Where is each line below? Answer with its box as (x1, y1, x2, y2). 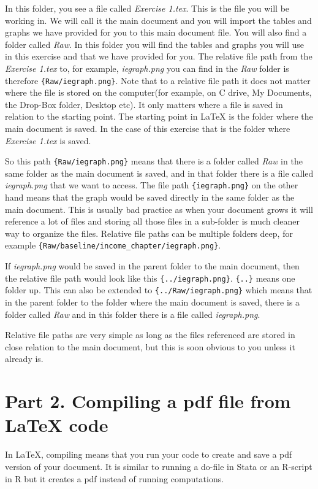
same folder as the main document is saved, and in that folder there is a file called (5, 166, 314, 179)
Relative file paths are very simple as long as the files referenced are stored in (5, 328, 295, 341)
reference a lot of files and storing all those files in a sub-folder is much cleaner (5, 215, 300, 228)
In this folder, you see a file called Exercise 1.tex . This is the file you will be (5, 2, 290, 14)
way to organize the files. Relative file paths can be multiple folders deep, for (5, 226, 293, 239)
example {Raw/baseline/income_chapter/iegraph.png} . (5, 239, 221, 252)
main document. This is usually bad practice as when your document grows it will (5, 202, 313, 215)
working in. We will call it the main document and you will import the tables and (5, 13, 312, 26)
